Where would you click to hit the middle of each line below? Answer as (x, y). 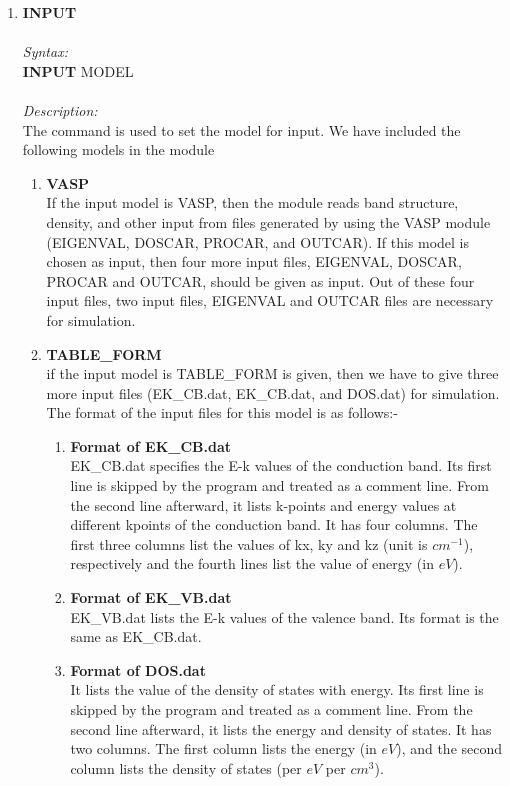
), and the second (449, 748)
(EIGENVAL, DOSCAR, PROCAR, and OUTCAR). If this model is (258, 241)
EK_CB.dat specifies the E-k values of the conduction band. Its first (281, 465)
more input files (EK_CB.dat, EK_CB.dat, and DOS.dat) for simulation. (273, 392)
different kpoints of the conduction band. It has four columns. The (274, 524)
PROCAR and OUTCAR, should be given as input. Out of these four (260, 280)
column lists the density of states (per (186, 767)
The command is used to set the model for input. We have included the (241, 129)
